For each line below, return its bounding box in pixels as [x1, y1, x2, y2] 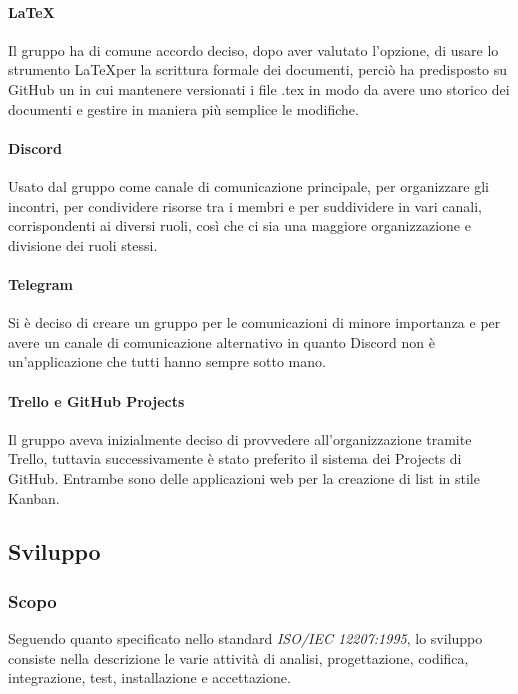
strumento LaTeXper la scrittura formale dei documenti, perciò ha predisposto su [8, 59, 508, 80]
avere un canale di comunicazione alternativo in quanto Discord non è [8, 331, 435, 352]
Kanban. [8, 487, 60, 508]
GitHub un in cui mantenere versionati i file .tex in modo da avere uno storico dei [8, 78, 510, 99]
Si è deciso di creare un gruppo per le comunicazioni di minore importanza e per [8, 312, 501, 333]
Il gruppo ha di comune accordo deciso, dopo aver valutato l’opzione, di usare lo [8, 39, 499, 60]
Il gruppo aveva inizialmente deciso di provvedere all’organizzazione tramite [8, 428, 472, 449]
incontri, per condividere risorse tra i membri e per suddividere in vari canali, [8, 195, 482, 216]
